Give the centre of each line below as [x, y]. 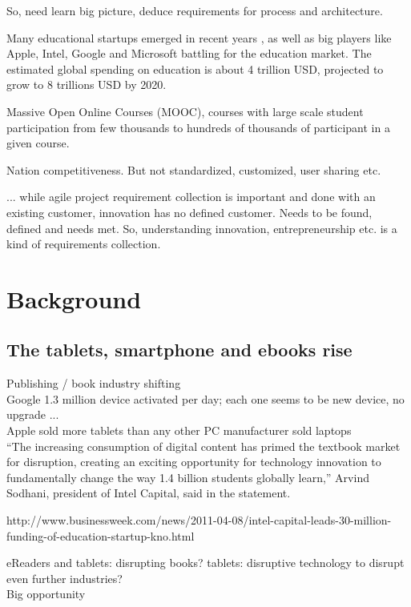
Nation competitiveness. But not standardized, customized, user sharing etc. [194, 169]
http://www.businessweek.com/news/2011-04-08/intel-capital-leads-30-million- [199, 520]
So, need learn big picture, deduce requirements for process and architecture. [195, 10]
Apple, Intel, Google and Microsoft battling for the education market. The [189, 53]
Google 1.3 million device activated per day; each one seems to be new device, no [205, 398]
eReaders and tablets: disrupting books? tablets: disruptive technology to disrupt [205, 563]
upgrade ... [33, 414]
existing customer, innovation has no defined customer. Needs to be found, [189, 212]
